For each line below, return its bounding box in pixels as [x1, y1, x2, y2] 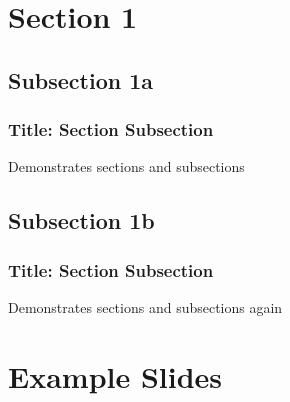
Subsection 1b [8, 205, 155, 236]
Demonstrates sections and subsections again [8, 296, 283, 317]
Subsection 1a [8, 64, 154, 95]
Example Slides [8, 355, 223, 396]
